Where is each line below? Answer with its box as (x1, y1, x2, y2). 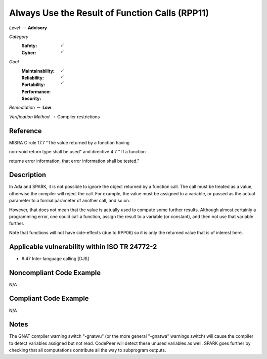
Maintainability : (21, 68, 55, 74)
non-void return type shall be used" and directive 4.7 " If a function (9, 149, 146, 155)
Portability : (21, 82, 45, 88)
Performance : (21, 89, 51, 94)
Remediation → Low (9, 104, 51, 111)
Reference (9, 127, 42, 135)
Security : (21, 95, 42, 101)
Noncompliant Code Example (9, 269, 101, 277)
